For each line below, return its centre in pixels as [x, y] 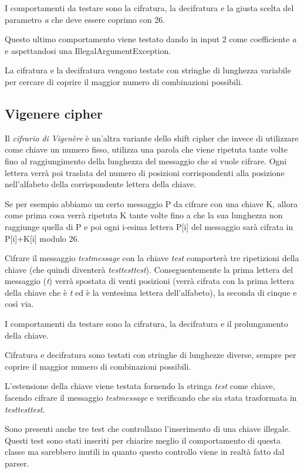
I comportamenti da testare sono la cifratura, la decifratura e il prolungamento [146, 324]
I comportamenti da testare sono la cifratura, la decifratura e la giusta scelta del [149, 8]
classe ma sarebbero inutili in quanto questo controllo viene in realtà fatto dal [145, 452]
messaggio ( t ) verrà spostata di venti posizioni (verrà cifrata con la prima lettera [149, 281]
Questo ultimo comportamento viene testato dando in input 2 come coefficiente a [151, 39]
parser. [17, 463]
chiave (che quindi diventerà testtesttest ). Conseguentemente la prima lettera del [149, 269]
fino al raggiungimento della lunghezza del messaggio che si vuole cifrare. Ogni [146, 161]
